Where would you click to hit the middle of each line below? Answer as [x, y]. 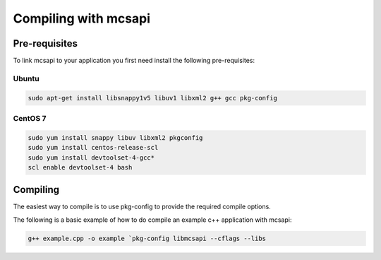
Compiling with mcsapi [82, 18]
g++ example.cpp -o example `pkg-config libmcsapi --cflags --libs [147, 238]
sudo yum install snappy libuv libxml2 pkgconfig [115, 137]
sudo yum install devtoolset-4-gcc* [91, 158]
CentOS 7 [30, 118]
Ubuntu [26, 78]
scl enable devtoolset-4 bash [80, 167]
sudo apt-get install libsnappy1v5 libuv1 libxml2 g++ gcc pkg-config [153, 98]
